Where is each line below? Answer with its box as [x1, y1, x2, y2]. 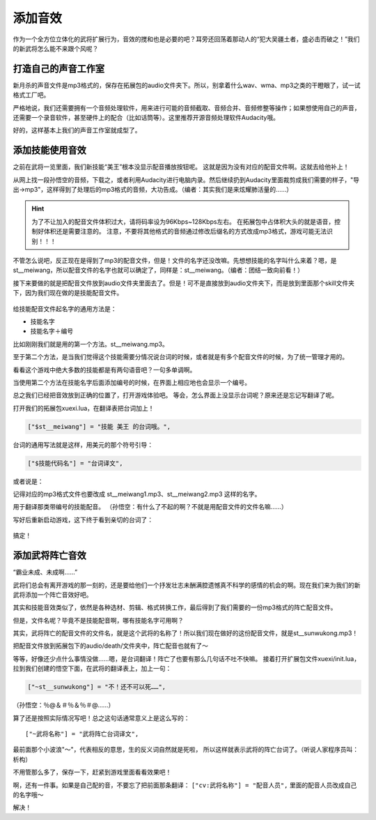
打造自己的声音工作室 [13, 63, 104, 75]
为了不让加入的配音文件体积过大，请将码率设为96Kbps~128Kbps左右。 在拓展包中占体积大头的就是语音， [31, 217, 335, 226]
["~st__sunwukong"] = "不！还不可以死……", [27, 683, 166, 691]
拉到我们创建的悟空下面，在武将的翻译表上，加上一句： [13, 665, 172, 673]
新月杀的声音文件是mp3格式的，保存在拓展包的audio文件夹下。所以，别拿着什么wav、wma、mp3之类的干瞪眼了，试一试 [13, 81, 361, 89]
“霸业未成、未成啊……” [13, 568, 78, 577]
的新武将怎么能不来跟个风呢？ [13, 44, 99, 52]
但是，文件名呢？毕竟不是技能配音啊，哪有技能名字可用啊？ [13, 616, 184, 624]
